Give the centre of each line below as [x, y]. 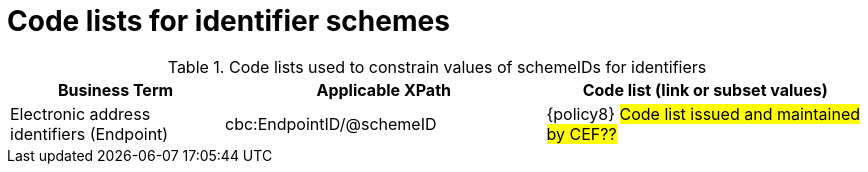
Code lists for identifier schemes [228, 21]
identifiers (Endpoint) [89, 133]
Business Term [115, 89]
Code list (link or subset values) [705, 89]
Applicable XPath [383, 89]
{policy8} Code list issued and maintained [703, 113]
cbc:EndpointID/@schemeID [331, 123]
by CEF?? [581, 133]
